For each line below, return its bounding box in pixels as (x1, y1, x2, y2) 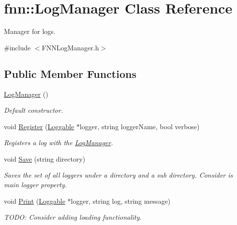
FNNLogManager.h (42, 42, 99, 52)
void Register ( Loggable (4, 121, 74, 131)
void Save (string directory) (4, 153, 86, 164)
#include (4, 42, 31, 52)
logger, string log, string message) (71, 195, 171, 206)
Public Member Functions (4, 66, 136, 81)
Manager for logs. (4, 26, 56, 36)
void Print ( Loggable (4, 195, 65, 206)
